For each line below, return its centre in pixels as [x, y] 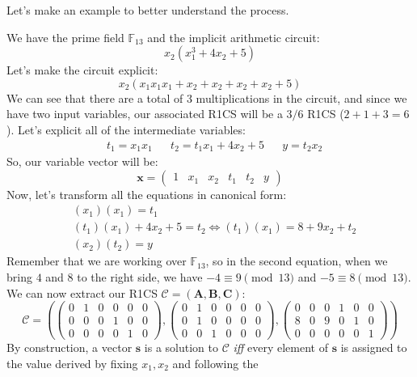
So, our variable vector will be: [82, 161]
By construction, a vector [69, 347]
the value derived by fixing [72, 363]
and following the [215, 363]
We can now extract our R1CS [82, 292]
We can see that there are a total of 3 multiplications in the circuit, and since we [207, 97]
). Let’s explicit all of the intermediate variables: [126, 129]
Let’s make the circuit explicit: [82, 70]
